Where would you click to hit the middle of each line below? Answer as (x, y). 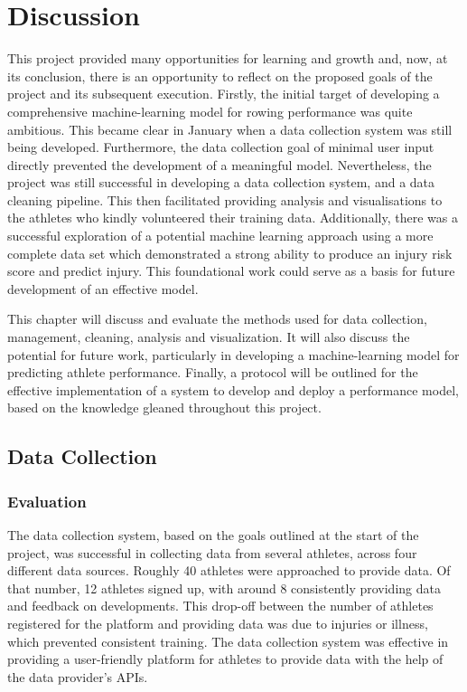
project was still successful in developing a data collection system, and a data (221, 182)
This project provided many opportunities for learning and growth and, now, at (228, 58)
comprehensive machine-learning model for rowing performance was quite (210, 111)
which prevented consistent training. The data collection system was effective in (228, 641)
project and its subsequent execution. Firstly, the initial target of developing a (224, 94)
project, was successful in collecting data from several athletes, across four (212, 552)
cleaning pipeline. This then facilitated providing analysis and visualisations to (225, 199)
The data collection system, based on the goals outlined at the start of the (213, 535)
